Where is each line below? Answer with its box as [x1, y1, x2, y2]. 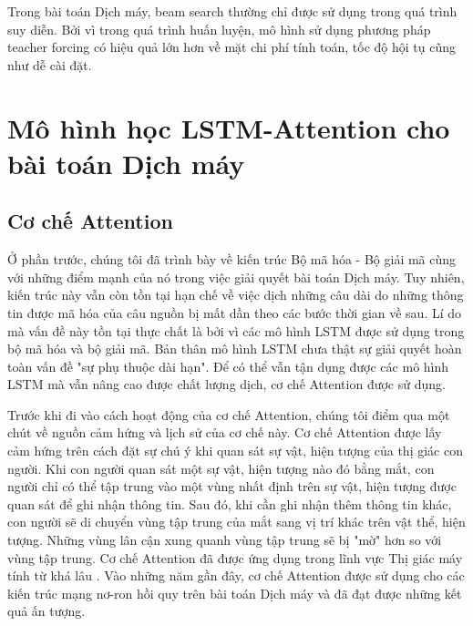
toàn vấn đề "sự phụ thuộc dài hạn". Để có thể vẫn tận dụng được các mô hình [7, 356, 449, 375]
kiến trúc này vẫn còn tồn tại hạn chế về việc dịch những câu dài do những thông [7, 285, 464, 304]
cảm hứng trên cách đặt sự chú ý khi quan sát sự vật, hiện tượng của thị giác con [7, 441, 463, 460]
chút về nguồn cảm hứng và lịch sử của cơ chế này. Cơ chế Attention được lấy [7, 423, 442, 442]
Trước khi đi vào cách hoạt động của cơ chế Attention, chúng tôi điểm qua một [7, 405, 450, 424]
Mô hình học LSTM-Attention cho [7, 108, 450, 146]
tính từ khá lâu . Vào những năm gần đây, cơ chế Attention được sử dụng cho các [7, 566, 465, 585]
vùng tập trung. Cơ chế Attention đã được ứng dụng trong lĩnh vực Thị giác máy [7, 548, 463, 567]
